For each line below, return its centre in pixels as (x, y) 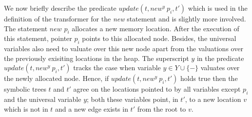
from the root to (162, 108)
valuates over (220, 68)
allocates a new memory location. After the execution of (155, 28)
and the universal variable (43, 99)
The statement (26, 28)
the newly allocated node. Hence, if (57, 78)
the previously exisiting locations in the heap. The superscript (97, 58)
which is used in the (218, 8)
